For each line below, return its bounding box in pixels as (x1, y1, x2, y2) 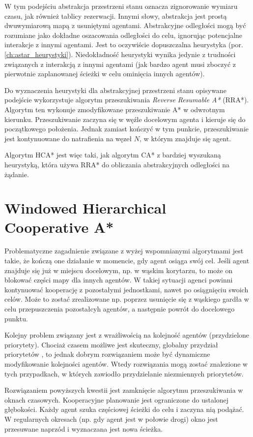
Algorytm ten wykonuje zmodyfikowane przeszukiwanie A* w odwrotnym (4, 104, 225, 114)
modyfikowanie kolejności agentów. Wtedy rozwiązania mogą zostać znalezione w (4, 358, 248, 369)
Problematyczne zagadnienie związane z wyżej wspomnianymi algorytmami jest (4, 246, 244, 256)
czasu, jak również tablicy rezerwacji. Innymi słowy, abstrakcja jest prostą (4, 10, 227, 21)
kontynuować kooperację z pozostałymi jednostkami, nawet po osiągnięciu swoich (4, 284, 249, 294)
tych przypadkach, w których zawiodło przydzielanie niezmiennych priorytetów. (4, 368, 244, 378)
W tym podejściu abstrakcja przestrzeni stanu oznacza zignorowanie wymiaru (4, 1, 238, 11)
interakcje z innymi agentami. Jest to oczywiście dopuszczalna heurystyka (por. (4, 39, 243, 50)
